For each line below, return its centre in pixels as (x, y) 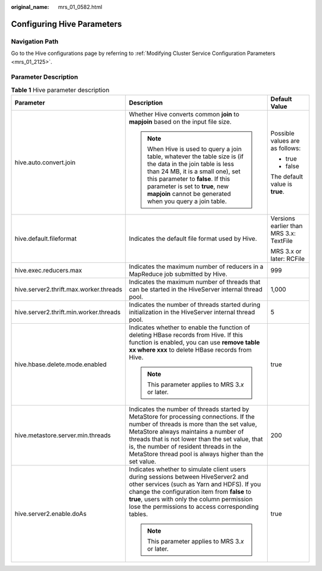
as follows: (286, 148)
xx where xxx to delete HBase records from (191, 350)
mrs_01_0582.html (80, 7)
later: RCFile (288, 259)
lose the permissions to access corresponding (194, 506)
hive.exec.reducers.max (48, 271)
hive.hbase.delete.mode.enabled (61, 364)
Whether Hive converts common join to (184, 115)
